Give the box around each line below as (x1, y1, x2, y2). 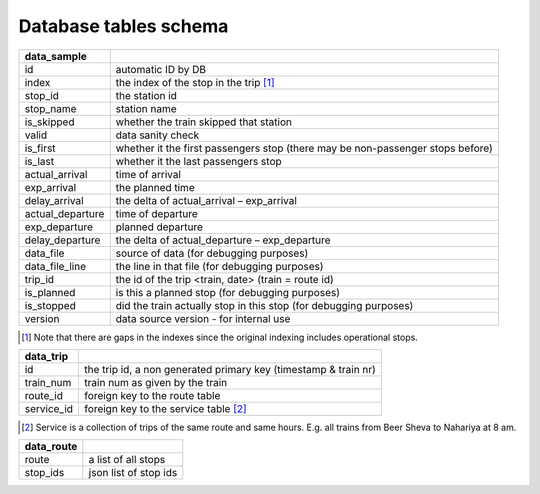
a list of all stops (88, 453, 166, 467)
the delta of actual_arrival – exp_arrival (115, 193, 297, 207)
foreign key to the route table (84, 388, 221, 402)
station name (115, 101, 177, 115)
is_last (24, 154, 55, 168)
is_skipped (24, 115, 75, 129)
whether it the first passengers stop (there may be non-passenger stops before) (115, 141, 494, 155)
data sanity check (115, 128, 200, 142)
